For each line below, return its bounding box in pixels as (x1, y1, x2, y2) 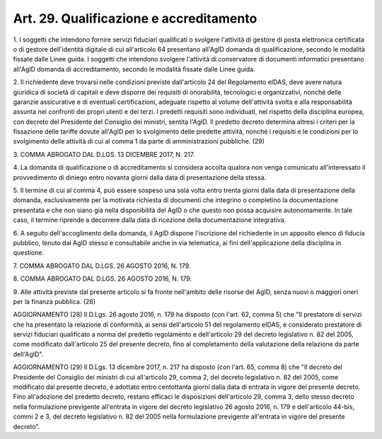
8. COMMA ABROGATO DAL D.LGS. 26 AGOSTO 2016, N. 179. (13, 274, 192, 283)
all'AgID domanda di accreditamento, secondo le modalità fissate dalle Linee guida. (13, 64, 256, 74)
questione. (13, 248, 45, 257)
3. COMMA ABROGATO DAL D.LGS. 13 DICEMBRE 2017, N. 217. (13, 150, 195, 158)
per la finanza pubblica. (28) (13, 297, 95, 305)
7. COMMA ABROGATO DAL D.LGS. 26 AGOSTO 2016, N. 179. (13, 262, 191, 270)
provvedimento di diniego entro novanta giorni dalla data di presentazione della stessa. (13, 173, 267, 182)
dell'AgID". (13, 350, 44, 358)
